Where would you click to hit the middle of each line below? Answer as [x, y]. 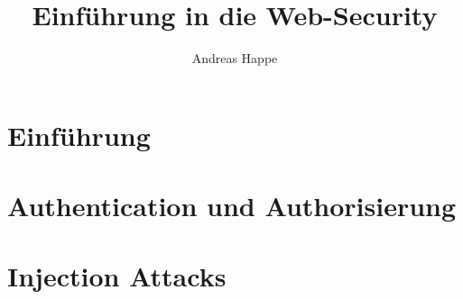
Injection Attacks [117, 276]
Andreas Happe [235, 58]
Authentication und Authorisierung [232, 206]
